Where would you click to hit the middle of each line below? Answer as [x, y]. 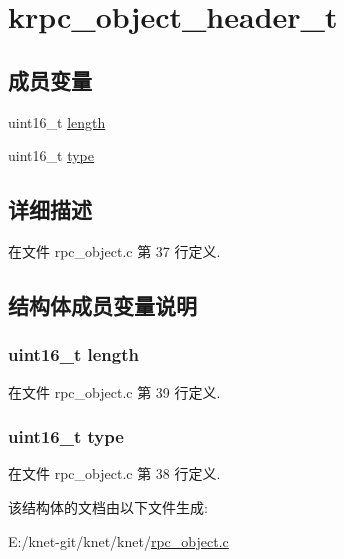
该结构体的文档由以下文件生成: [108, 506]
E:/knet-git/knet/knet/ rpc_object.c [118, 540]
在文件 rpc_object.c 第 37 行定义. [114, 250]
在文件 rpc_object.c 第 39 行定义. [114, 391]
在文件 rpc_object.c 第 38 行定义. [114, 473]
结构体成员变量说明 [102, 304]
